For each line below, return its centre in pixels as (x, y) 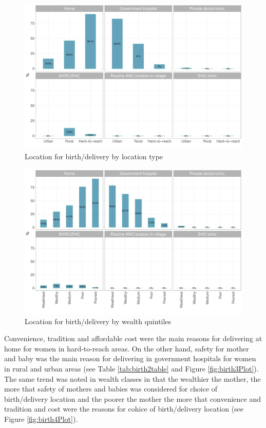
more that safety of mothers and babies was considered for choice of (111, 389)
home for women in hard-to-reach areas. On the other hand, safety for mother (127, 348)
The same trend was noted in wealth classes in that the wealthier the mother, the (132, 378)
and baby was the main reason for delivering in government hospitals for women (130, 358)
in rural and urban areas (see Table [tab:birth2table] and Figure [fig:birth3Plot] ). (131, 368)
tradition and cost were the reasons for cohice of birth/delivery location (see (124, 409)
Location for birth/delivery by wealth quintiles (98, 321)
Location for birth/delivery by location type (94, 156)
